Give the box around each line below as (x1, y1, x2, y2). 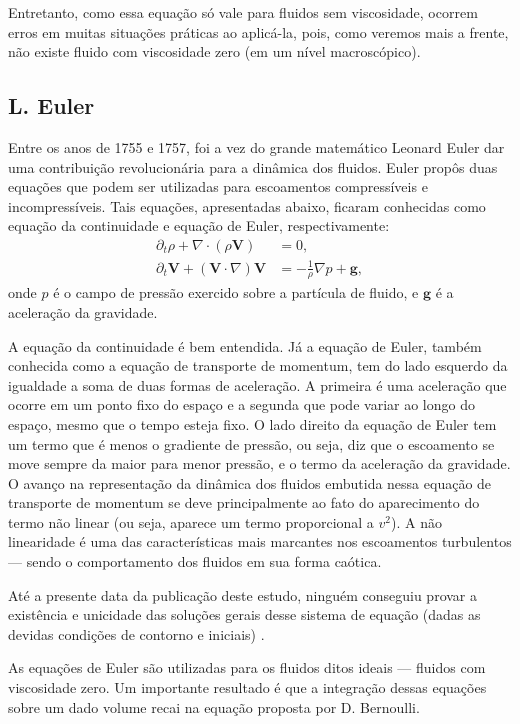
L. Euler (8, 90, 95, 121)
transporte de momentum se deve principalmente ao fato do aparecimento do (8, 492, 480, 513)
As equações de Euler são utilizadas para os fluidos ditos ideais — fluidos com (8, 657, 486, 678)
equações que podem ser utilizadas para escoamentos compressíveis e (8, 176, 428, 197)
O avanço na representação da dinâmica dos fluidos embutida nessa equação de (8, 472, 492, 493)
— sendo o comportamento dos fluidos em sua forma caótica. (8, 551, 382, 572)
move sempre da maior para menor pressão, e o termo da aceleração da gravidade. (8, 453, 511, 474)
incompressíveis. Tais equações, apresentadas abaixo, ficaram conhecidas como (8, 195, 486, 216)
